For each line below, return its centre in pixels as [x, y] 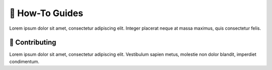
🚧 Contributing [33, 43]
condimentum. [24, 61]
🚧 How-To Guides [46, 13]
